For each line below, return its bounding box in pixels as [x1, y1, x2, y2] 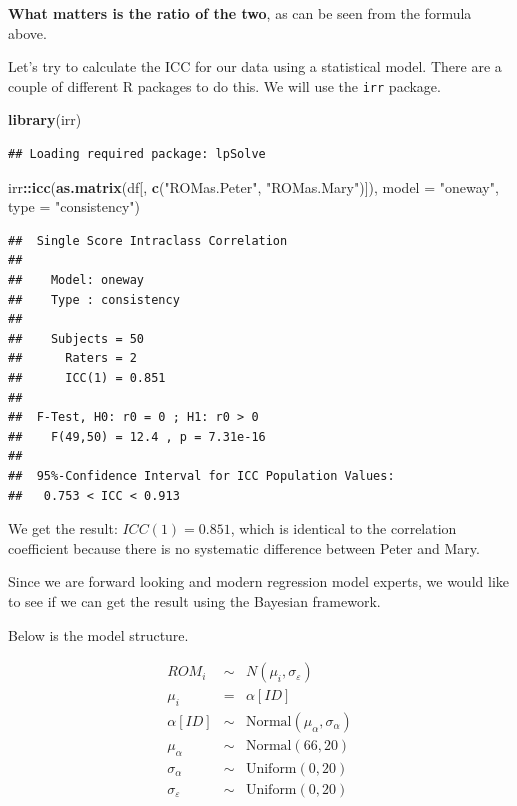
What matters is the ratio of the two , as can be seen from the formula [8, 3, 472, 23]
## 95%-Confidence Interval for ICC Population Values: [8, 468, 395, 483]
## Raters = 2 [8, 351, 137, 366]
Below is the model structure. [8, 624, 189, 645]
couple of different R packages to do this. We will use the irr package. [8, 75, 441, 96]
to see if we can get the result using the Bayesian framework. [8, 590, 381, 611]
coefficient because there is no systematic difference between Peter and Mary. [8, 537, 480, 558]
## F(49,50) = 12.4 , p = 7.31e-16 [8, 429, 266, 444]
